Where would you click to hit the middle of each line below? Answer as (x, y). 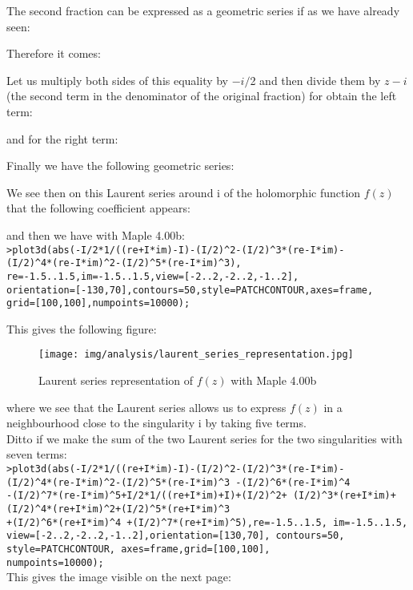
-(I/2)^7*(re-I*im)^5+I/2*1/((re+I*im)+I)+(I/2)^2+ (147, 496)
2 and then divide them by (315, 80)
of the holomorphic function (292, 192)
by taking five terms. (256, 423)
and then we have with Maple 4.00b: (96, 234)
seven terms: (37, 454)
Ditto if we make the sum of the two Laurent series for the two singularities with (204, 438)
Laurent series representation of (116, 380)
